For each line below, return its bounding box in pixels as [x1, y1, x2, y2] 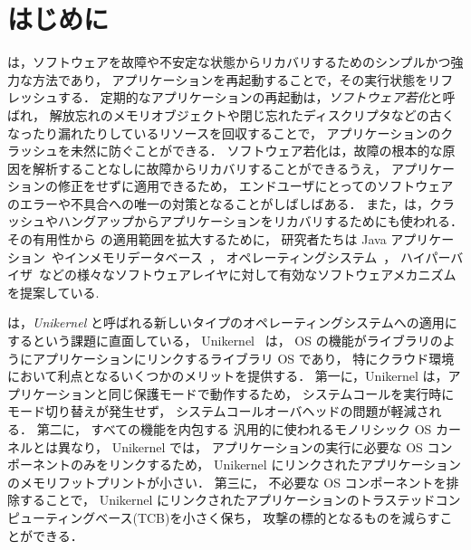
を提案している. [7, 282, 100, 301]
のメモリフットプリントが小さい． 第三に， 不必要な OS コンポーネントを [7, 472, 447, 491]
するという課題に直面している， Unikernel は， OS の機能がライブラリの [7, 331, 443, 350]
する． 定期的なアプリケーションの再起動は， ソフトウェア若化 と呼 [57, 88, 456, 107]
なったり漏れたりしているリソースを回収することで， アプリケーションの [7, 123, 441, 142]
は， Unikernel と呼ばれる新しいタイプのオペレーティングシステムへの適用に [7, 313, 457, 332]
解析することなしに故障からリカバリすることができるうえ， [32, 158, 388, 177]
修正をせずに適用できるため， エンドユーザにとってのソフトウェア [57, 176, 454, 195]
